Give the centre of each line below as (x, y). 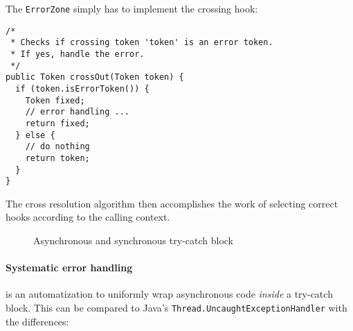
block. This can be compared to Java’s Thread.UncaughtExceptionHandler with (176, 308)
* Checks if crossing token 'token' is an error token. (142, 43)
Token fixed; (55, 100)
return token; (57, 158)
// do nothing (57, 147)
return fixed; (57, 123)
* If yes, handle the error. (78, 54)
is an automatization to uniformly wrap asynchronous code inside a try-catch (169, 294)
